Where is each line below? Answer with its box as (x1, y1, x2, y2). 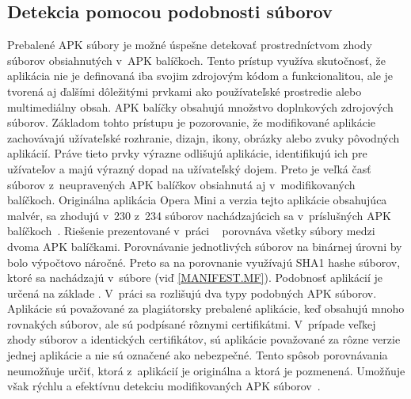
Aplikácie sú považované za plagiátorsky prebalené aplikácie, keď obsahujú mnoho (7, 300, 405, 317)
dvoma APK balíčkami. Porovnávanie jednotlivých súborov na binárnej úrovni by (7, 237, 402, 254)
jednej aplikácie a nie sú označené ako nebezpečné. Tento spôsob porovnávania (7, 347, 388, 363)
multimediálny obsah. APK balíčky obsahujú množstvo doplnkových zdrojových (7, 98, 394, 115)
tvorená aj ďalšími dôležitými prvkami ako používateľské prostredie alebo (7, 82, 362, 99)
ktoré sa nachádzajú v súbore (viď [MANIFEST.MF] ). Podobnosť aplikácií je (7, 269, 383, 286)
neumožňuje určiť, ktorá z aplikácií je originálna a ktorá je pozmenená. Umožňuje (7, 362, 405, 378)
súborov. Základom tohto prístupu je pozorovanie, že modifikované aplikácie (7, 114, 376, 131)
